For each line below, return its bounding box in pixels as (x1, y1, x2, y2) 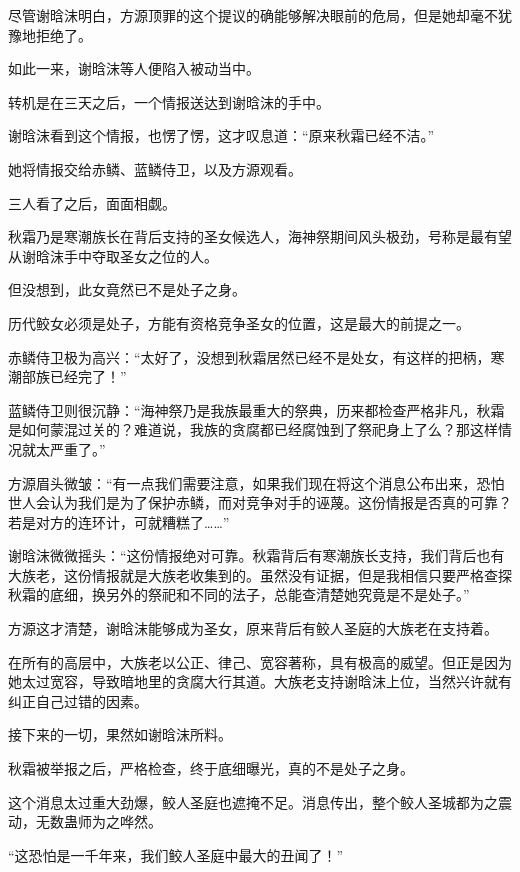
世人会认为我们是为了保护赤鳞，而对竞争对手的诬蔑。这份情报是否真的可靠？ (8, 492, 512, 513)
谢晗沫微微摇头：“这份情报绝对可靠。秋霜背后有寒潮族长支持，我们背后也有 (8, 545, 505, 566)
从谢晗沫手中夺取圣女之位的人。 (8, 245, 218, 266)
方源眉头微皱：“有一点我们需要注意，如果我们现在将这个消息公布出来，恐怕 (8, 472, 505, 493)
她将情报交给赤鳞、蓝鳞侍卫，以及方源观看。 (8, 158, 302, 179)
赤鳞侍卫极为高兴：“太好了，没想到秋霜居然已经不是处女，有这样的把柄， (8, 346, 491, 367)
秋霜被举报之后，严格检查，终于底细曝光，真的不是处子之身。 (8, 758, 414, 779)
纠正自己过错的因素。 (8, 690, 148, 711)
